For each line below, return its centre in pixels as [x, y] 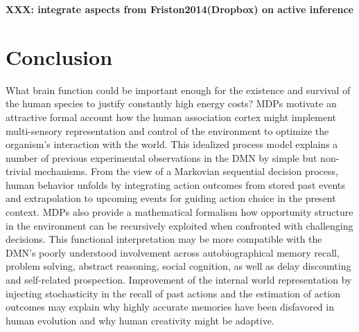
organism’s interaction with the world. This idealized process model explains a [172, 144]
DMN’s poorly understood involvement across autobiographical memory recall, [173, 252]
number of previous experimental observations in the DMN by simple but [161, 157]
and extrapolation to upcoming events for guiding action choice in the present [171, 198]
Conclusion [59, 56]
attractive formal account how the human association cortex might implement [171, 117]
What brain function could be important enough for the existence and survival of [178, 90]
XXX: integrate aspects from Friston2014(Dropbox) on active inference [179, 9]
